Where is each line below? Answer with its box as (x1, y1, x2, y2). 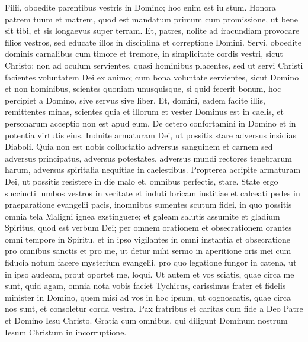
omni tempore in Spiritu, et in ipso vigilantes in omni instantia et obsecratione (5, 233, 290, 245)
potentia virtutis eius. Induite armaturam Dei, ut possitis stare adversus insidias (5, 128, 296, 141)
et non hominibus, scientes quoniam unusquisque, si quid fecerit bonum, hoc (5, 82, 281, 95)
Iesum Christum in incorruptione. (5, 325, 127, 338)
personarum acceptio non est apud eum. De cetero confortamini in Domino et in (5, 117, 296, 129)
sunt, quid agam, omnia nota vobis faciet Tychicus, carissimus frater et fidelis (5, 279, 286, 292)
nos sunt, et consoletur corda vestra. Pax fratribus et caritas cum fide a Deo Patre (5, 302, 303, 315)
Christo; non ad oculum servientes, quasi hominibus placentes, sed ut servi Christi (5, 59, 303, 71)
